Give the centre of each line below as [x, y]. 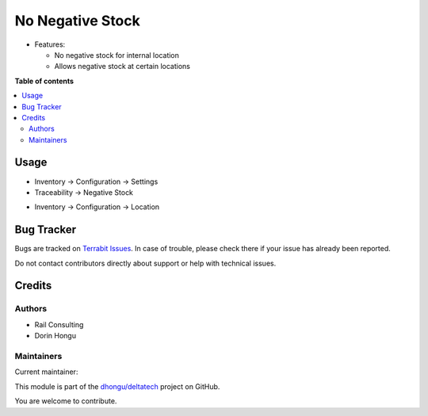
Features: [50, 44]
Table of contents [44, 81]
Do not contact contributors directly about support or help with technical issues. [145, 263]
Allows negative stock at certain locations [122, 67]
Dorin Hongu [55, 336]
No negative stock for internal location [117, 55]
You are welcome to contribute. [66, 401]
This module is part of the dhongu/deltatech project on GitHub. [117, 386]
